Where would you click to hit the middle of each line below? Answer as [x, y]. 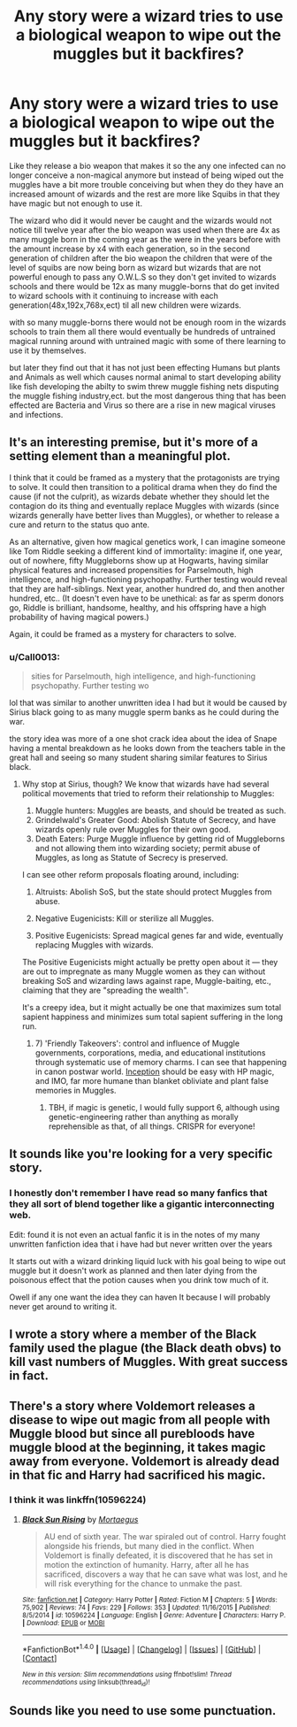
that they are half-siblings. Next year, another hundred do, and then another [147, 588]
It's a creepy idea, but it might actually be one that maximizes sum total [151, 1008]
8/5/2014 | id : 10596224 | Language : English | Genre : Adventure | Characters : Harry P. [153, 1615]
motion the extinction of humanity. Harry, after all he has [146, 1564]
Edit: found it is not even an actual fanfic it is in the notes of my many [135, 1234]
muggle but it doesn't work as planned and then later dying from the [133, 1270]
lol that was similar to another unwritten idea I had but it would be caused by [148, 703]
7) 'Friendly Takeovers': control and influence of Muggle [137, 1044]
